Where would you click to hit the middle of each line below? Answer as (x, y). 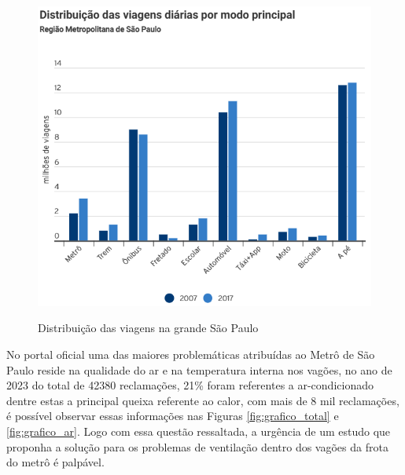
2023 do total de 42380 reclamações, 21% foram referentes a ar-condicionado (190, 385)
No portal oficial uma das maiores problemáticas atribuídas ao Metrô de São (191, 354)
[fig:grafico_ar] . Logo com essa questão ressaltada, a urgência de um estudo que (199, 431)
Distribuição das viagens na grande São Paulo (148, 328)
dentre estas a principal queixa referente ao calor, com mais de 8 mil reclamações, (203, 400)
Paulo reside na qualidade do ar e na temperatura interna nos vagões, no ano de (199, 369)
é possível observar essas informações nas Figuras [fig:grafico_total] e (173, 416)
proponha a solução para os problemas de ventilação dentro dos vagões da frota (197, 446)
